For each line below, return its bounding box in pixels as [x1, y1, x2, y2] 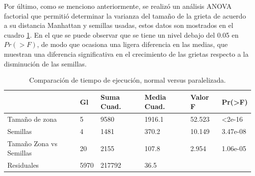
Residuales [7, 160, 39, 170]
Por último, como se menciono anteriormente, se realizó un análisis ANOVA [4, 1, 232, 11]
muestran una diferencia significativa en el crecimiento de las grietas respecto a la [4, 48, 249, 59]
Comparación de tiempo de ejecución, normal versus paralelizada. [29, 75, 226, 85]
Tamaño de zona [7, 114, 57, 124]
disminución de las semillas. [4, 58, 87, 68]
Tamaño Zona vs [7, 138, 57, 148]
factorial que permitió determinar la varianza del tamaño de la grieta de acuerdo [4, 10, 246, 21]
